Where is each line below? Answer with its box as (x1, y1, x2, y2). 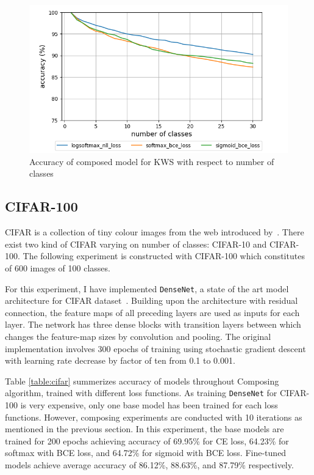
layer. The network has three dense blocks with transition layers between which (5, 318, 301, 331)
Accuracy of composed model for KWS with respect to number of (29, 155, 274, 168)
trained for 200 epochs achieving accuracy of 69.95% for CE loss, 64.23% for (5, 434, 289, 447)
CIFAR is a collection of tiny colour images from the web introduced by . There (5, 226, 304, 238)
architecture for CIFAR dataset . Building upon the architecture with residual (5, 294, 298, 307)
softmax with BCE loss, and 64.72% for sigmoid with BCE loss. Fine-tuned (5, 446, 287, 459)
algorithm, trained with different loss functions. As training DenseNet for (5, 386, 277, 399)
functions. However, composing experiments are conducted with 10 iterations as (5, 410, 302, 423)
